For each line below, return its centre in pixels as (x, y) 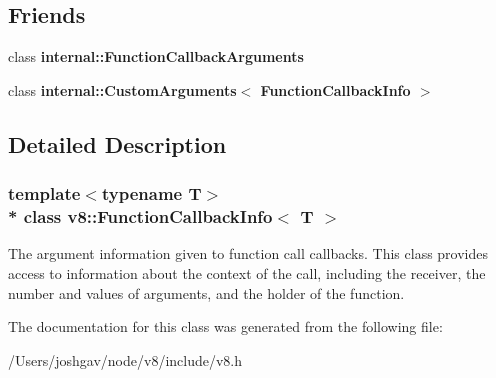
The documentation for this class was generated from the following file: (225, 326)
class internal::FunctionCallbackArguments (156, 56)
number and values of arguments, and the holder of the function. (206, 292)
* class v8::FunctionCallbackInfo (140, 216)
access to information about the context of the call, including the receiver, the (247, 272)
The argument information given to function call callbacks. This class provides (248, 253)
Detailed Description (117, 143)
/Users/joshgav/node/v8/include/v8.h (125, 359)
